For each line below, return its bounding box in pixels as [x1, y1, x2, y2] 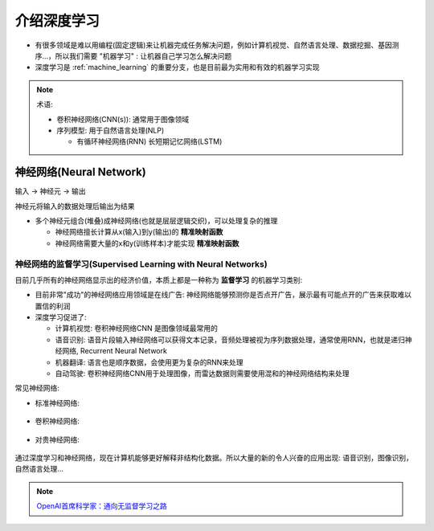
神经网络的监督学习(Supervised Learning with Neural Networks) [14, 258, 268, 269]
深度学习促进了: [35, 312, 88, 322]
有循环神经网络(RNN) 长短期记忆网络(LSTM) [76, 137, 223, 146]
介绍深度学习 [14, 12, 100, 30]
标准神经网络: [35, 398, 80, 407]
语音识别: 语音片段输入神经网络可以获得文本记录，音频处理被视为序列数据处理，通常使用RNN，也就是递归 [55, 334, 406, 345]
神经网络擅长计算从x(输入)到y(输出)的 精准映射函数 [55, 227, 223, 237]
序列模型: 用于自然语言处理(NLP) [56, 125, 165, 135]
